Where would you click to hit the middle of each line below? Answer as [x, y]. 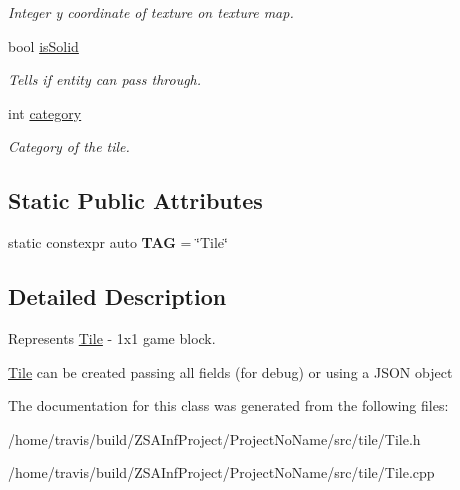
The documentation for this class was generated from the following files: [228, 405]
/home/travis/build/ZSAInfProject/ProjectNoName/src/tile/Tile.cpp [221, 472]
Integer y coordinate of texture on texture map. [151, 12]
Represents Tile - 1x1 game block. [112, 337]
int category [45, 112]
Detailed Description [117, 296]
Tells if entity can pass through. [105, 79]
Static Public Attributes [135, 200]
